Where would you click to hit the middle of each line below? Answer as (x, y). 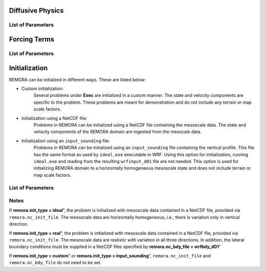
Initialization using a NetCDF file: (54, 118)
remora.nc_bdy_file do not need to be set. (55, 263)
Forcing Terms (32, 39)
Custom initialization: (42, 89)
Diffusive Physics (36, 11)
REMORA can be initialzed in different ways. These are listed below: (78, 79)
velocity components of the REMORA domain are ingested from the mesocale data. (118, 132)
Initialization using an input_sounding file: (66, 141)
